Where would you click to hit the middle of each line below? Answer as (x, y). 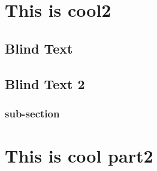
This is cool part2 (79, 155)
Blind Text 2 (45, 83)
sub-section (32, 113)
